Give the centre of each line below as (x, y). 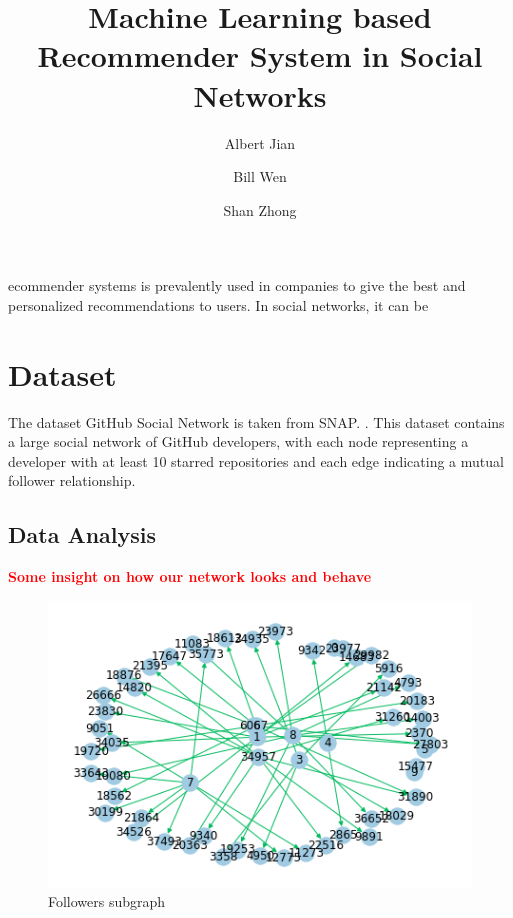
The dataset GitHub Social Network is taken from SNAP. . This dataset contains (256, 421)
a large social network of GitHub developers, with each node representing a (238, 441)
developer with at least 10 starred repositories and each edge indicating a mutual (256, 460)
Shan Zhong (260, 209)
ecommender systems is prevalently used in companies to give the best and (237, 285)
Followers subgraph (107, 901)
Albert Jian (260, 142)
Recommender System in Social (260, 55)
